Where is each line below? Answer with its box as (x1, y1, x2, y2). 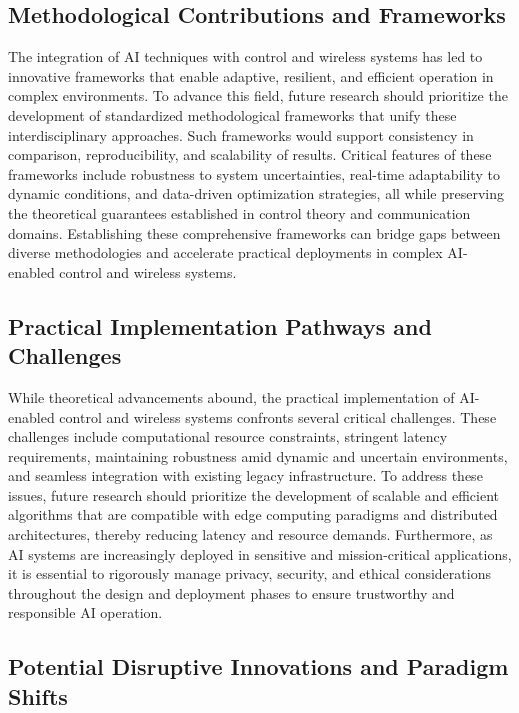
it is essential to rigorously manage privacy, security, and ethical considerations (8, 563, 491, 584)
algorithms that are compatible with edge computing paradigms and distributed (8, 504, 498, 525)
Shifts (8, 680, 68, 711)
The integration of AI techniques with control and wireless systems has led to (8, 46, 483, 67)
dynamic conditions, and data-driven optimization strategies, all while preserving (8, 183, 504, 204)
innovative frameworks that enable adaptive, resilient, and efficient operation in (8, 65, 494, 86)
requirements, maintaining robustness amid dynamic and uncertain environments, (8, 445, 508, 466)
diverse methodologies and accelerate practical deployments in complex (8, 242, 443, 263)
